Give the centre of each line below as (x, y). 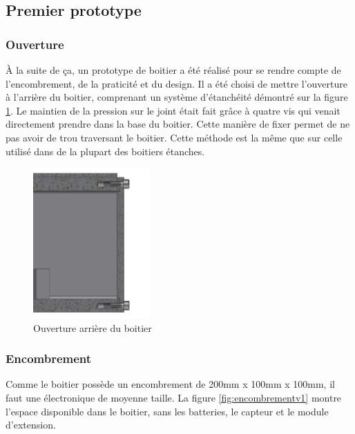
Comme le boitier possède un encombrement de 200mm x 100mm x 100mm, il (170, 384)
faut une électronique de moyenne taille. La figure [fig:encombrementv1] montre (174, 398)
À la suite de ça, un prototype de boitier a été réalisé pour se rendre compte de (173, 70)
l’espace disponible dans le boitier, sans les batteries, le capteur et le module (167, 411)
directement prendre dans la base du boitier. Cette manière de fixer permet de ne (178, 124)
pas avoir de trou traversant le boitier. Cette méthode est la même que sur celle (174, 137)
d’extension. (31, 425)
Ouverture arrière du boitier (93, 327)
